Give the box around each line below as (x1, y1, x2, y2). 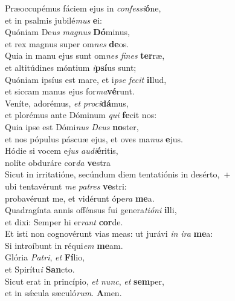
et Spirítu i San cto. (5, 263, 75, 276)
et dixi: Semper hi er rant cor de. (5, 215, 123, 228)
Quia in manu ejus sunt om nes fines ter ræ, (5, 49, 165, 62)
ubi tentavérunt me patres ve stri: (5, 179, 127, 192)
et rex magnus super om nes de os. (5, 37, 129, 50)
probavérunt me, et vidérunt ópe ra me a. (5, 191, 155, 204)
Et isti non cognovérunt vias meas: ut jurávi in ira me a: (5, 227, 213, 240)
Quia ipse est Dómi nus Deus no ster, (5, 120, 139, 133)
